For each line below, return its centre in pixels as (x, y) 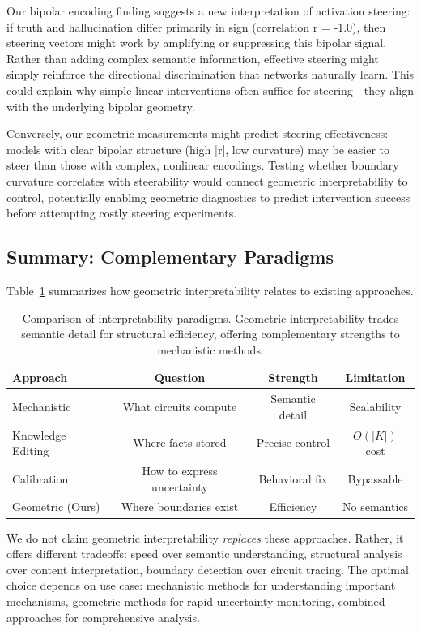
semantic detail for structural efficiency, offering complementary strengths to (210, 334)
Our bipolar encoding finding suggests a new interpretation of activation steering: (208, 11)
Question (180, 378)
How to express (180, 471)
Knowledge (39, 434)
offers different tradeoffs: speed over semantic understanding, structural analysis (204, 554)
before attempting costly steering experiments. (122, 213)
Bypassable (375, 478)
